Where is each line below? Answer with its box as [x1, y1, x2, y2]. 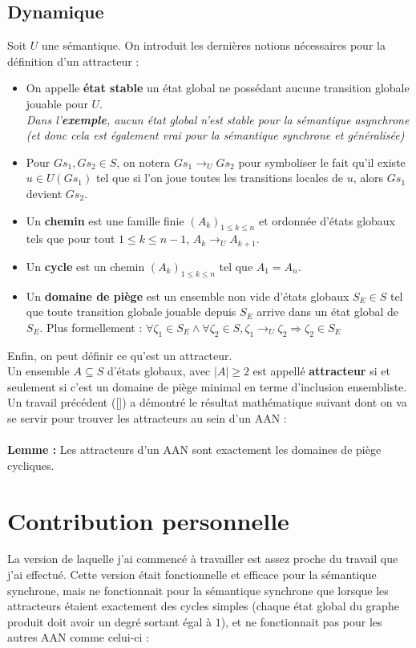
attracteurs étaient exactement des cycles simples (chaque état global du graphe [7, 597, 399, 614]
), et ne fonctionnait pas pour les [220, 613, 382, 630]
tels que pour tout [26, 230, 115, 247]
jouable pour [26, 95, 88, 111]
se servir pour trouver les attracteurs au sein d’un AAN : [7, 409, 287, 426]
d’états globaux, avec [107, 362, 211, 379]
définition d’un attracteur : [7, 52, 139, 69]
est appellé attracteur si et [252, 362, 390, 379]
